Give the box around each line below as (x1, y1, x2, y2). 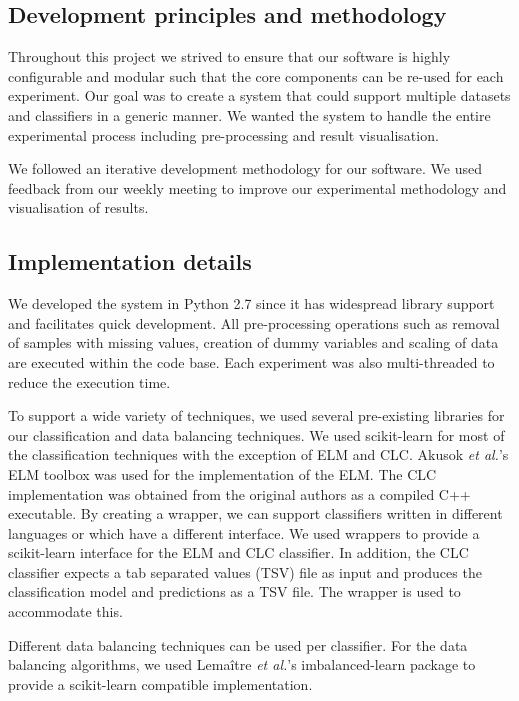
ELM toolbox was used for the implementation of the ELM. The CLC (8, 463, 437, 484)
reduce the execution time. (8, 371, 171, 392)
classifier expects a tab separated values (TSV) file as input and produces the (8, 561, 482, 582)
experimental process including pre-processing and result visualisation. (8, 124, 439, 145)
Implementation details (8, 246, 252, 277)
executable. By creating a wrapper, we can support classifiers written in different (8, 503, 503, 524)
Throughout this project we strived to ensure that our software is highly (8, 46, 451, 67)
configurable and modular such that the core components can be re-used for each (8, 65, 504, 86)
